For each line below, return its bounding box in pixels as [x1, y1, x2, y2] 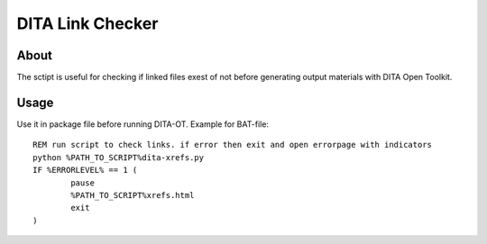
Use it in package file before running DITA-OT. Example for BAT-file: [16, 118, 270, 130]
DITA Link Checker [16, 14, 159, 33]
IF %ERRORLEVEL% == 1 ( [32, 165, 138, 176]
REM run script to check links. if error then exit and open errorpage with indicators [32, 140, 433, 150]
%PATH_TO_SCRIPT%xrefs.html [70, 190, 195, 200]
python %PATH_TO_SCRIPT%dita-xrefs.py [32, 152, 205, 162]
